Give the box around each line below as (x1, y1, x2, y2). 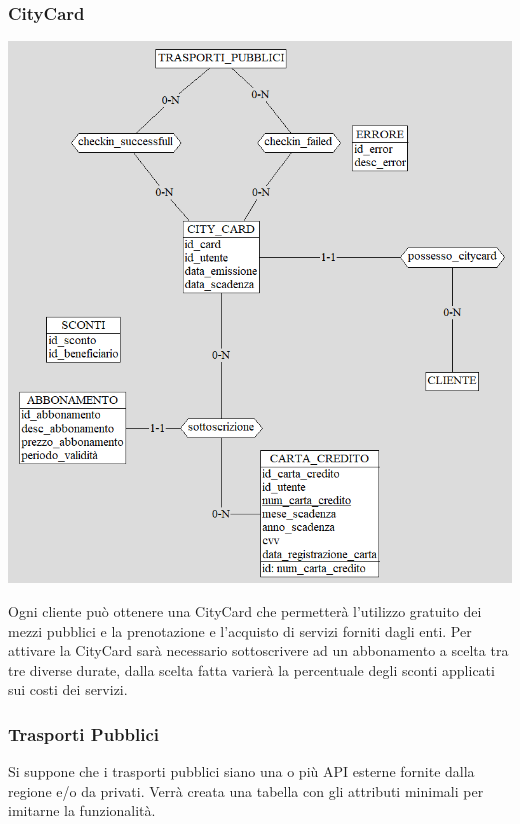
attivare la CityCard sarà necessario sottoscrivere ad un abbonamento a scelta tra (8, 640, 509, 661)
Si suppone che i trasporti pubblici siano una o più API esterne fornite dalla (8, 761, 475, 782)
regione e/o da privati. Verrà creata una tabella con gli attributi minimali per (8, 780, 484, 801)
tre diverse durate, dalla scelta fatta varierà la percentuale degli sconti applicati (8, 659, 495, 680)
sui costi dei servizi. (8, 679, 128, 700)
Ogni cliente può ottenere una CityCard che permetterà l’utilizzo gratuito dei (8, 600, 482, 621)
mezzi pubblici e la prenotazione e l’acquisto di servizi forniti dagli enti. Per (8, 620, 472, 641)
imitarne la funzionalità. (8, 800, 156, 821)
